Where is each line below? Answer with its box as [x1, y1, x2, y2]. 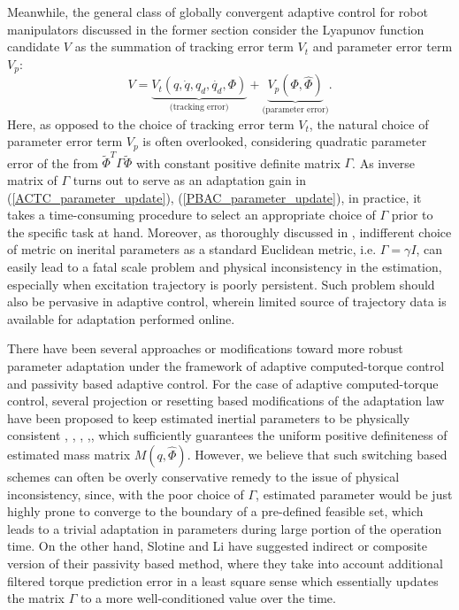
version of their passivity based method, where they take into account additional [7, 553, 443, 572]
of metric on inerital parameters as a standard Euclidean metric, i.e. [7, 240, 377, 259]
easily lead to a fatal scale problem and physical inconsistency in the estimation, [7, 258, 442, 275]
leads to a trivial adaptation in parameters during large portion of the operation [7, 519, 442, 537]
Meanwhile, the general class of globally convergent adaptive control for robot [7, 3, 428, 20]
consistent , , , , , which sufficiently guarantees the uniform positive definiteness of [7, 426, 448, 444]
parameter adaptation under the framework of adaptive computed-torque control [7, 356, 445, 374]
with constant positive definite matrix [135, 153, 340, 172]
